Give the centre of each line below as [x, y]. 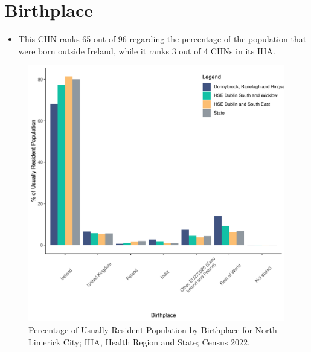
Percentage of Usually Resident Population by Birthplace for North [153, 329]
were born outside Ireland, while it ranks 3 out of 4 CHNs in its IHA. [147, 50]
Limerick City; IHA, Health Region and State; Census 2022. [139, 341]
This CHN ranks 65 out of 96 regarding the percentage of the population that [162, 39]
